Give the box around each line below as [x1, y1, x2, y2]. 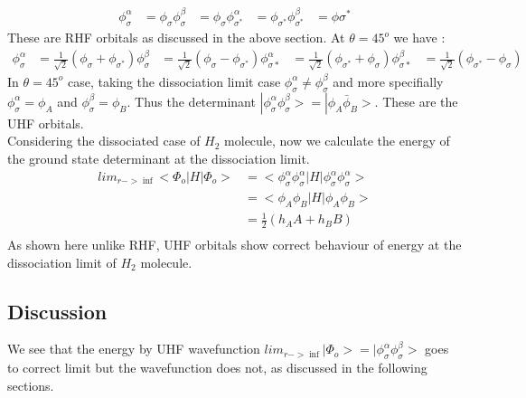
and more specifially [333, 71, 444, 90]
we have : [393, 28, 446, 47]
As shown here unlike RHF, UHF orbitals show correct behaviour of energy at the [7, 235, 462, 254]
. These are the [374, 91, 458, 110]
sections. [7, 375, 54, 394]
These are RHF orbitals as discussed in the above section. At [7, 28, 345, 47]
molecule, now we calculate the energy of [224, 131, 450, 150]
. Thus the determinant [127, 91, 256, 110]
